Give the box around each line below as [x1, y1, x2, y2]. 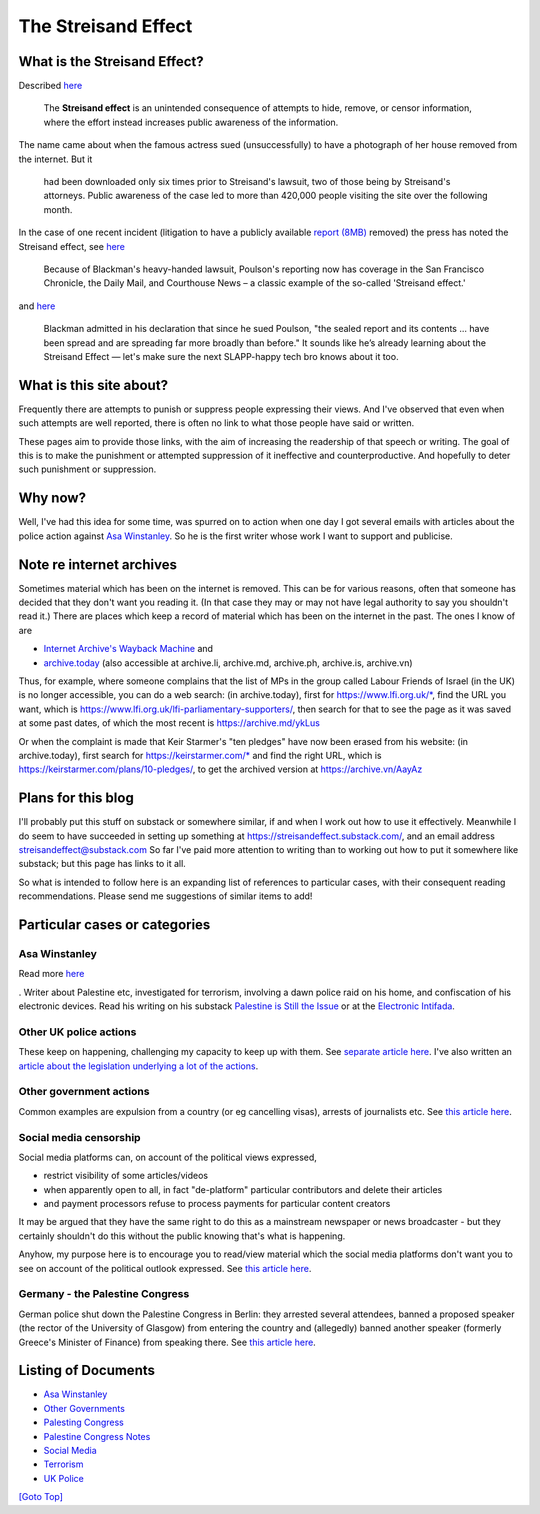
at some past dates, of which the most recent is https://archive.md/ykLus [18, 717, 320, 729]
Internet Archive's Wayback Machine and [43, 643, 214, 655]
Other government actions [18, 1085, 150, 1099]
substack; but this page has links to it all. [18, 858, 187, 870]
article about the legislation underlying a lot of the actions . [18, 1060, 259, 1072]
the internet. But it [18, 153, 93, 165]
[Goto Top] [18, 1491, 64, 1503]
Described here [18, 80, 83, 92]
